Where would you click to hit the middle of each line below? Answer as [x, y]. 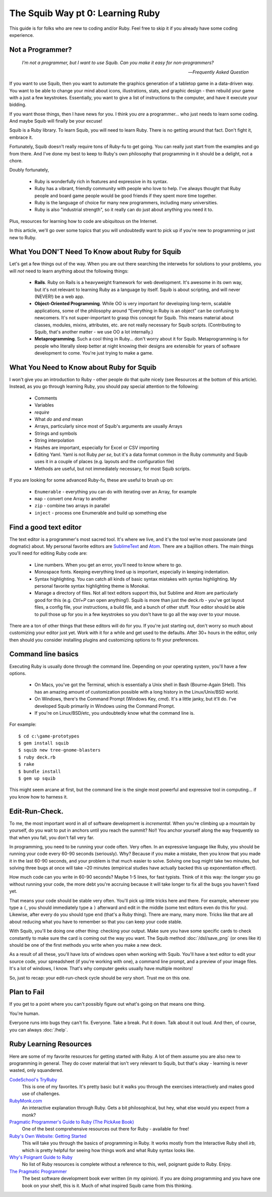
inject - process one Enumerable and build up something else [101, 512]
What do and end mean [59, 419]
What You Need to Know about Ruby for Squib [83, 367]
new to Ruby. [23, 238]
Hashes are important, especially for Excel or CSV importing [97, 447]
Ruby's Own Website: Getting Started [48, 1136]
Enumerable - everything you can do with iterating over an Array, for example [116, 491]
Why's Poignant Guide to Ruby [41, 1157]
